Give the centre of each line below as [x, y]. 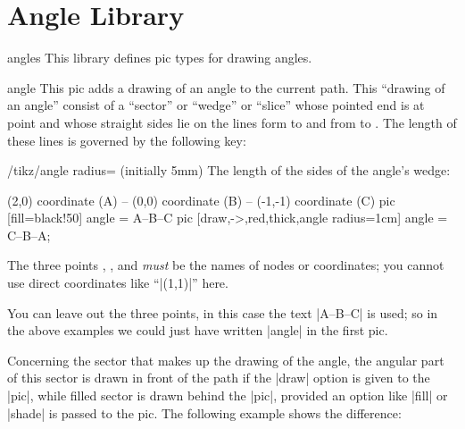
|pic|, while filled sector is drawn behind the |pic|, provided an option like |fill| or [228, 395]
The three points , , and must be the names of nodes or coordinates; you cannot [226, 265]
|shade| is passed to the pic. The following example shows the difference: [204, 412]
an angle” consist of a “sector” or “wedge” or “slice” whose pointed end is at [216, 105]
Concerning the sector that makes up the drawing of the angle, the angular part [226, 360]
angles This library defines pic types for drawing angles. [160, 58]
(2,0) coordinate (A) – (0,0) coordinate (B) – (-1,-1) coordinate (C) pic [201, 200]
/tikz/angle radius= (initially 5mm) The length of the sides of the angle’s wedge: [229, 170]
